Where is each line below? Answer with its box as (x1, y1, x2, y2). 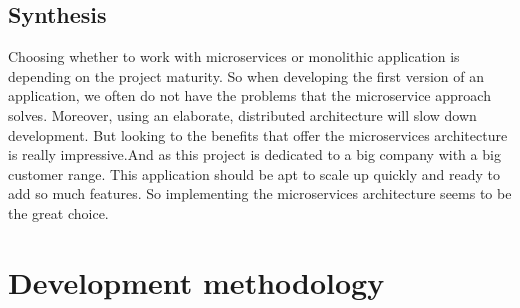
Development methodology (8, 261, 385, 302)
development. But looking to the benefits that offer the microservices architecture (8, 124, 508, 145)
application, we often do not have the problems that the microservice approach (8, 85, 491, 106)
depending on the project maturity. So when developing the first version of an (8, 65, 484, 86)
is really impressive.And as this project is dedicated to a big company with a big (8, 144, 501, 165)
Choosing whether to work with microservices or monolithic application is (8, 46, 460, 67)
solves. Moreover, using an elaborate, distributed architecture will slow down (8, 104, 477, 125)
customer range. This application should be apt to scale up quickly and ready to (8, 163, 500, 184)
